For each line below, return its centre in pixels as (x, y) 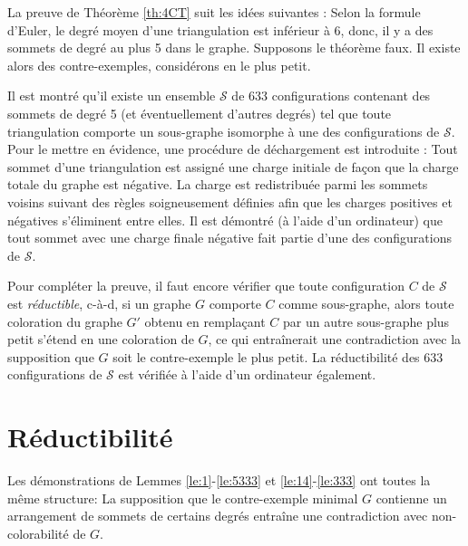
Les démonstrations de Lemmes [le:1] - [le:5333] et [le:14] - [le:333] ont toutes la (219, 480)
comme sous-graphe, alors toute (366, 303)
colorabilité (38, 533)
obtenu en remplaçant (205, 321)
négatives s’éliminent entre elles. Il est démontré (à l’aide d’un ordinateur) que (225, 220)
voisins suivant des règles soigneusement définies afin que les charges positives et (230, 201)
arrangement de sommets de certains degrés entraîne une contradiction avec (218, 516)
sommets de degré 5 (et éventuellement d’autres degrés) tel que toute (200, 113)
